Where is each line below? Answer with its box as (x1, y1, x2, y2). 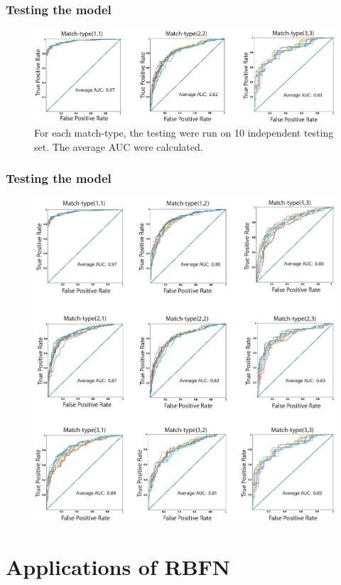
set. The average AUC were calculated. (34, 139, 203, 154)
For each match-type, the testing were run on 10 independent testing (34, 125, 334, 140)
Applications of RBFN (6, 552, 231, 581)
